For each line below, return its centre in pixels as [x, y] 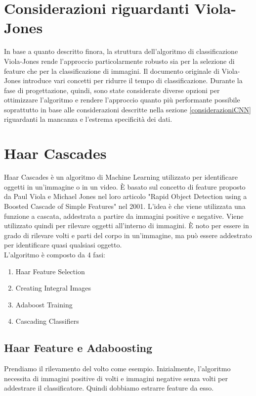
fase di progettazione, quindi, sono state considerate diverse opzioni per [112, 90]
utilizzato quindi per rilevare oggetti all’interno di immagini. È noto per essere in [127, 225]
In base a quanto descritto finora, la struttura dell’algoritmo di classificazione [121, 51]
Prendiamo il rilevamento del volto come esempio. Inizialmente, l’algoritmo [117, 369]
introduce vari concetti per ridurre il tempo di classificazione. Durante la [133, 80]
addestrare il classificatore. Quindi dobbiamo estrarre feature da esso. [109, 388]
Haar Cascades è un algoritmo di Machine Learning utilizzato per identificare [121, 177]
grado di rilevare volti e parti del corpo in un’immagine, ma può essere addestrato [128, 235]
